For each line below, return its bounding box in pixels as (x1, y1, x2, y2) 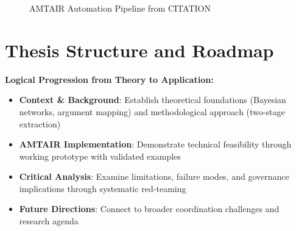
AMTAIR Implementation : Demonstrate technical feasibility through (19, 138, 292, 151)
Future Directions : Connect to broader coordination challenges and (19, 202, 280, 215)
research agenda (19, 215, 79, 227)
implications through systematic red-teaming (19, 182, 186, 194)
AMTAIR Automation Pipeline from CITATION (29, 2, 211, 14)
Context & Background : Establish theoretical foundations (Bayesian (19, 93, 286, 106)
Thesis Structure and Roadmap (5, 37, 274, 62)
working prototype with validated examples (19, 149, 181, 162)
